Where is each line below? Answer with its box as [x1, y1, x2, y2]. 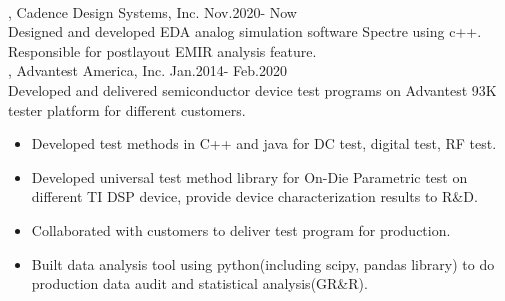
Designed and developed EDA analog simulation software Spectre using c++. [8, 21, 482, 42]
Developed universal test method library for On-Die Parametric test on [31, 166, 468, 187]
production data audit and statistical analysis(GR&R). [31, 273, 368, 294]
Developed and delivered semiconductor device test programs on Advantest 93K [8, 79, 497, 100]
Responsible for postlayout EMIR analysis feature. [8, 40, 317, 61]
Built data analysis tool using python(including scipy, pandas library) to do [31, 253, 495, 274]
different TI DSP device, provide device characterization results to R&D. [31, 186, 478, 207]
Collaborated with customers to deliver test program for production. [31, 219, 451, 240]
